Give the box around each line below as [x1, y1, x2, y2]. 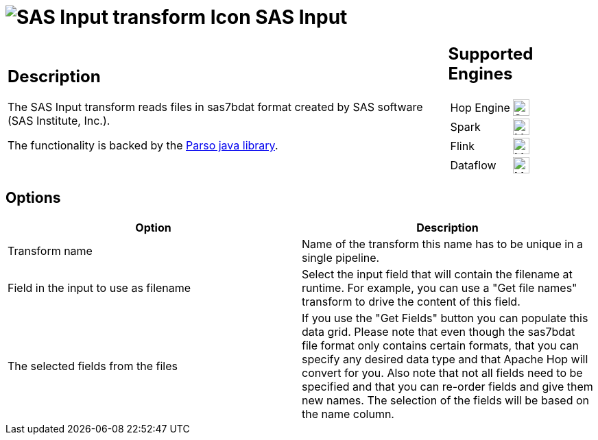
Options [5, 189, 61, 207]
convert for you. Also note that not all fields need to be [302, 365, 583, 380]
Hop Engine [450, 100, 510, 114]
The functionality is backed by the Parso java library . [8, 138, 278, 153]
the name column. [302, 406, 394, 421]
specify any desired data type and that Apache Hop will [302, 352, 588, 366]
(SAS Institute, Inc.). [8, 114, 110, 128]
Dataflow [450, 158, 497, 172]
